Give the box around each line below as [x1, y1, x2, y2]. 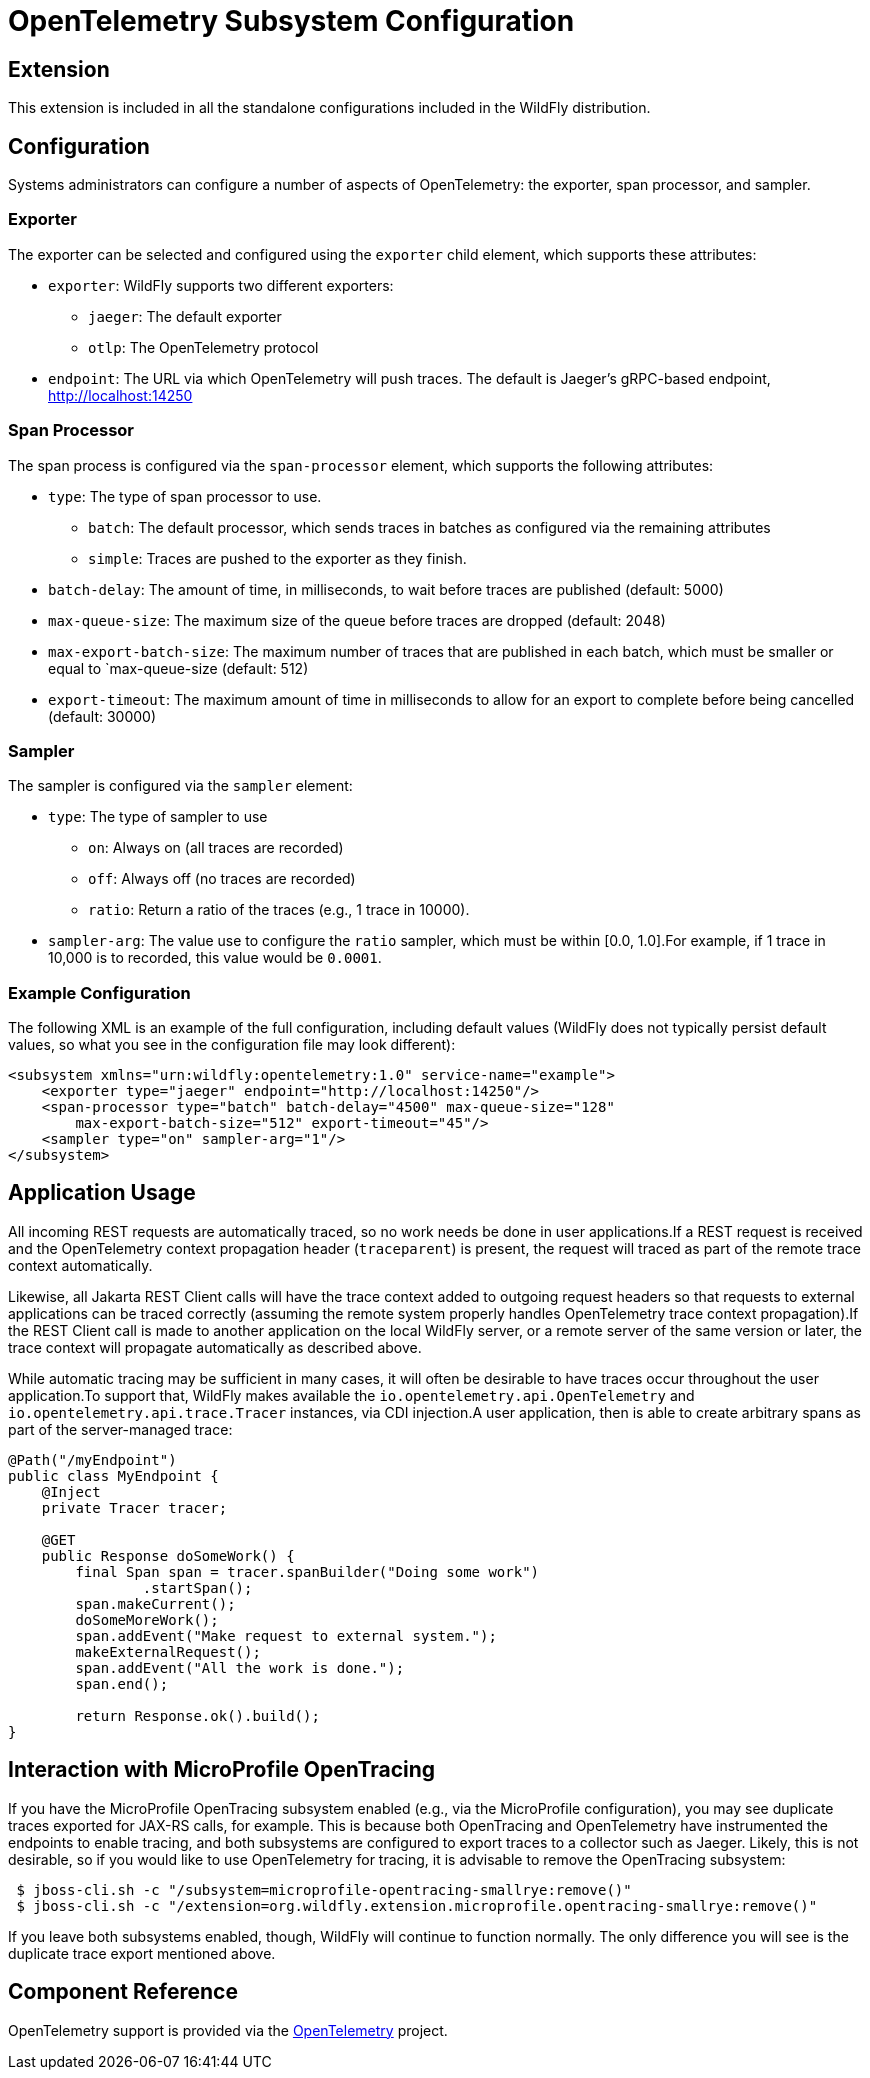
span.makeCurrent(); [75, 1595, 236, 1612]
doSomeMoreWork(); [75, 1611, 219, 1628]
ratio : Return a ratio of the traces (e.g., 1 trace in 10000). [88, 901, 470, 919]
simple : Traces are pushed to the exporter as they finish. [88, 549, 467, 567]
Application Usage [8, 1180, 196, 1206]
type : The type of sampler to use [48, 808, 268, 826]
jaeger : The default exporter [88, 307, 282, 325]
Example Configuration [8, 982, 191, 1003]
